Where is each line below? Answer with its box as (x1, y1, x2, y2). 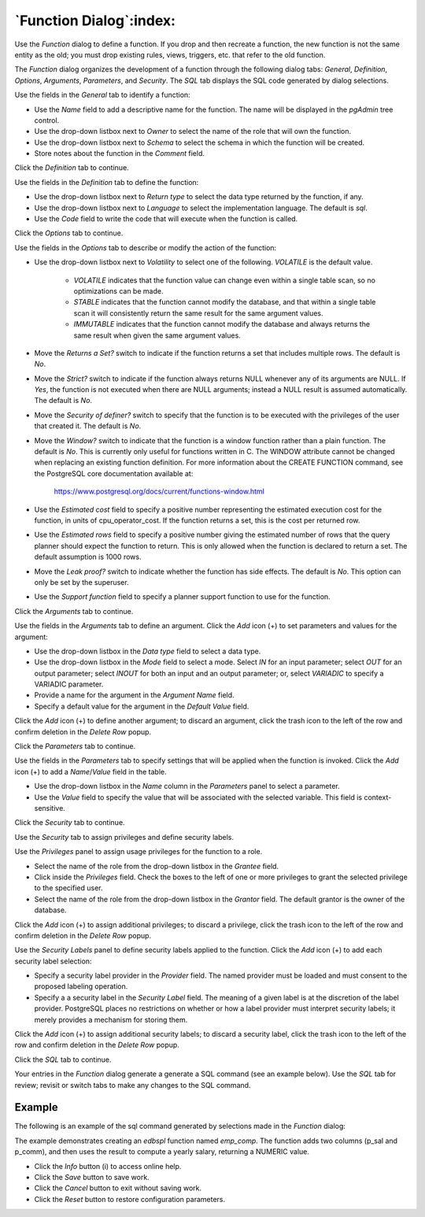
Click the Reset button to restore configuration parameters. (34, 1194, 226, 1204)
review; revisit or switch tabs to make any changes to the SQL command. (14, 1080, 251, 1089)
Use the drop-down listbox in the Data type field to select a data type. (34, 646, 261, 656)
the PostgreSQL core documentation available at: (34, 468, 194, 478)
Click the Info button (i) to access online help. (34, 1161, 182, 1171)
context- (363, 792, 392, 802)
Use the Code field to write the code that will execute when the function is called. (34, 214, 298, 224)
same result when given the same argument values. (73, 331, 242, 340)
